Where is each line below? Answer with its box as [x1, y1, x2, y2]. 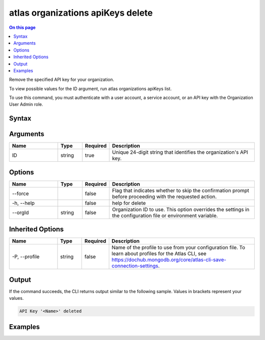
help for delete [112, 199, 146, 206]
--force [12, 190, 29, 197]
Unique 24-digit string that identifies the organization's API [112, 149, 248, 156]
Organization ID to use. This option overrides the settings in [112, 206, 250, 213]
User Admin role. [9, 101, 44, 107]
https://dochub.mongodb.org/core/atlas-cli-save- [111, 256, 227, 263]
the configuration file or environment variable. [112, 212, 218, 219]
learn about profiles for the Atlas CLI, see [111, 250, 207, 257]
